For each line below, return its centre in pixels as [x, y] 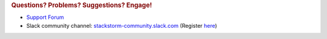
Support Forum [45, 17]
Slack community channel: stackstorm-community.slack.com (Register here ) [122, 25]
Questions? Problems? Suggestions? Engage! [82, 5]
